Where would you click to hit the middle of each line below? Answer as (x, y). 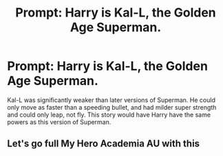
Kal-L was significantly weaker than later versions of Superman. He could (111, 100)
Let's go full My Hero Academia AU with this (104, 144)
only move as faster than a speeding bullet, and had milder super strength (112, 107)
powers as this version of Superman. (59, 121)
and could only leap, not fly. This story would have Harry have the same (109, 115)
